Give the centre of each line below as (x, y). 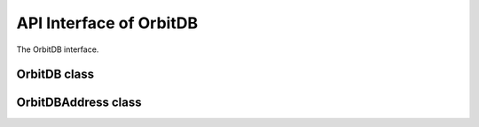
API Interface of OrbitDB (107, 23)
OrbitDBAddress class (79, 103)
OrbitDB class (55, 75)
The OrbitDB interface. (58, 49)
